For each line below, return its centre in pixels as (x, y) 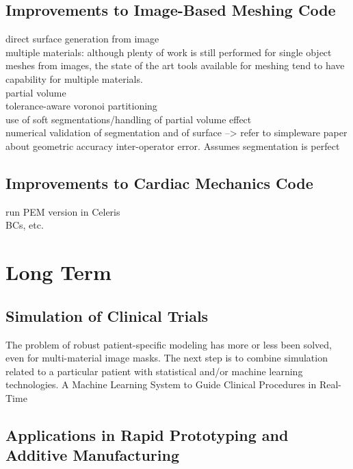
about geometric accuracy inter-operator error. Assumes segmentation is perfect (173, 145)
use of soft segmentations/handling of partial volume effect (129, 119)
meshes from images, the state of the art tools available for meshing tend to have (175, 65)
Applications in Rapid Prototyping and (147, 434)
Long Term (58, 272)
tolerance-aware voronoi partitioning (81, 106)
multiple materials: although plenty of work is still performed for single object (169, 52)
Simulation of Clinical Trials (107, 315)
